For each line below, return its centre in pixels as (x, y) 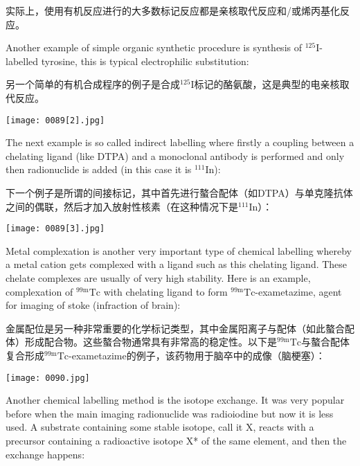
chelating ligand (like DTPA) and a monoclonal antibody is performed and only (175, 155)
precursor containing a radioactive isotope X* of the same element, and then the (176, 441)
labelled (22, 61)
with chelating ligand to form (165, 291)
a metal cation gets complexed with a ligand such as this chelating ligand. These (177, 264)
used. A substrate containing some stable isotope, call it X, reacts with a (160, 427)
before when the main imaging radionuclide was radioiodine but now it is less (170, 413)
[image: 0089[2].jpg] (55, 120)
